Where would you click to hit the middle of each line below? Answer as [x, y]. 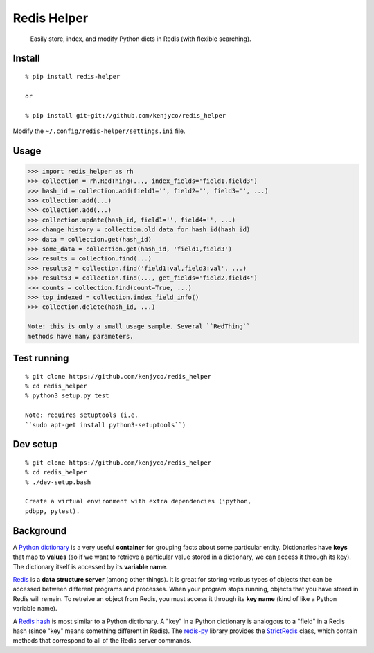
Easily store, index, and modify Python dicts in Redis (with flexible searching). [141, 39]
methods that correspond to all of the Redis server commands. [102, 641]
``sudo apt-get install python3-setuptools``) [106, 425]
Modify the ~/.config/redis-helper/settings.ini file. [99, 131]
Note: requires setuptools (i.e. [82, 415]
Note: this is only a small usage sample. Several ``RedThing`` [139, 326]
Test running [41, 358]
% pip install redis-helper [73, 77]
